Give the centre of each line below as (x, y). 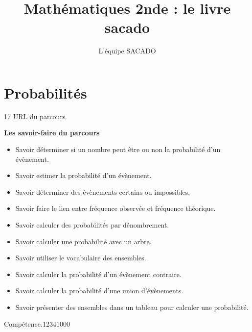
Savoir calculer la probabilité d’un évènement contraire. (98, 274)
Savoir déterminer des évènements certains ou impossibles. (103, 192)
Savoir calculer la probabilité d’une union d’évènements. (99, 291)
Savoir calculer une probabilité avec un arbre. (83, 241)
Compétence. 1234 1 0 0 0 (37, 323)
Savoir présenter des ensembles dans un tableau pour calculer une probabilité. (132, 307)
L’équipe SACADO (127, 51)
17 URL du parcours (35, 116)
